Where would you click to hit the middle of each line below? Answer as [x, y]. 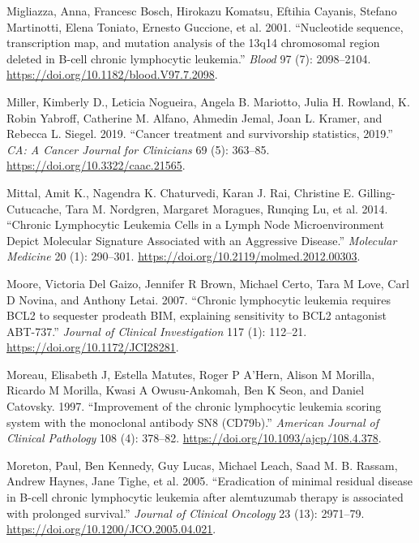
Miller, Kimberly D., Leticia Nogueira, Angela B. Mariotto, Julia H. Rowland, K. [208, 101]
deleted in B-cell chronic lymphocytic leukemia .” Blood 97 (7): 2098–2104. [189, 58]
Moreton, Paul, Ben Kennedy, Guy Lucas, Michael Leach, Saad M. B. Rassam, [202, 465]
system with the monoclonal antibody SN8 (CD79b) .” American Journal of [193, 422]
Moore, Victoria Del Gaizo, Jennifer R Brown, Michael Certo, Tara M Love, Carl [208, 283]
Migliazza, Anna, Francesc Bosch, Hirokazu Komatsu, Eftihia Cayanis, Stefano [202, 11]
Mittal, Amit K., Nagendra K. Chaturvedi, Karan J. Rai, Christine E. [181, 192]
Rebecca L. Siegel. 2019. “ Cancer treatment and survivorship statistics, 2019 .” [200, 134]
